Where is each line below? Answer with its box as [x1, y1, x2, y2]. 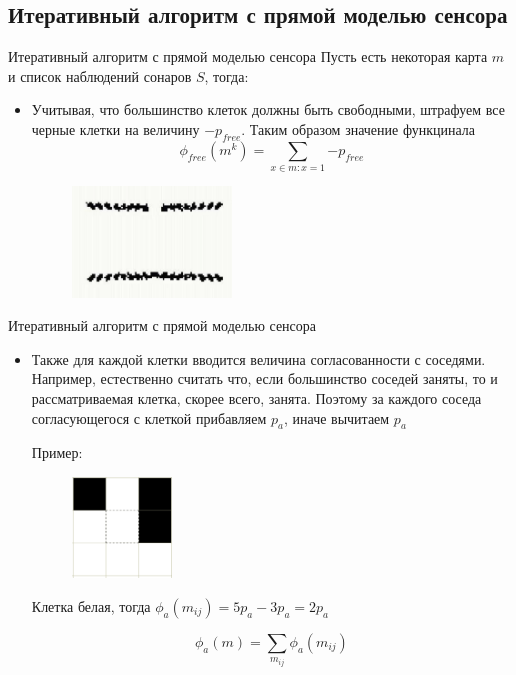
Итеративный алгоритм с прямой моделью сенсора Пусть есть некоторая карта [8, 46, 488, 67]
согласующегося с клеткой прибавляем [31, 407, 267, 428]
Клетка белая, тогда [31, 595, 151, 616]
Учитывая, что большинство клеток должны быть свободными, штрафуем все [31, 99, 505, 120]
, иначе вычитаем [283, 407, 390, 428]
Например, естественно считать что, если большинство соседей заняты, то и [31, 368, 498, 389]
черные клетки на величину [31, 118, 200, 139]
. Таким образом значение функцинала [241, 118, 475, 139]
